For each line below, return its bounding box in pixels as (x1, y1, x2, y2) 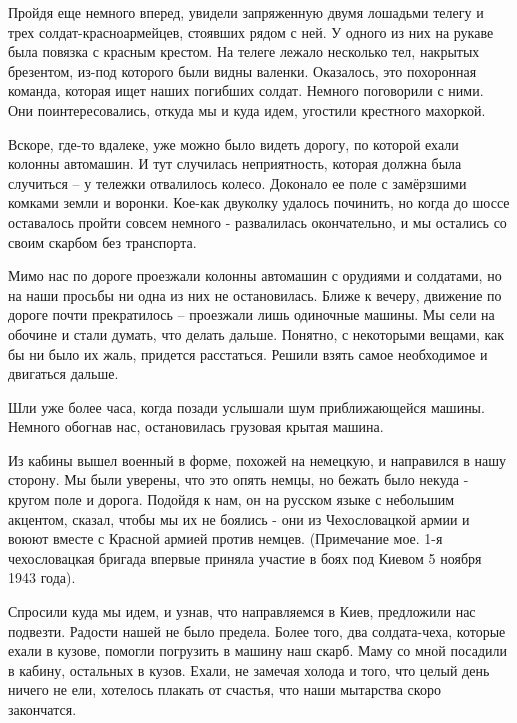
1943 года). (8, 567, 76, 588)
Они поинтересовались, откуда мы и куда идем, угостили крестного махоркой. (8, 99, 486, 120)
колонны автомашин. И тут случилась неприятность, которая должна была (8, 153, 462, 174)
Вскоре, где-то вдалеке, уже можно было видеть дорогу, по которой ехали (8, 133, 459, 154)
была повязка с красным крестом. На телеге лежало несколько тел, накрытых (8, 41, 480, 62)
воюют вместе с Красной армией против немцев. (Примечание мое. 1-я (8, 528, 443, 549)
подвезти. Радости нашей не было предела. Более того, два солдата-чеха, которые (8, 620, 506, 641)
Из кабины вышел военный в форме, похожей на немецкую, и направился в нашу (8, 449, 507, 470)
